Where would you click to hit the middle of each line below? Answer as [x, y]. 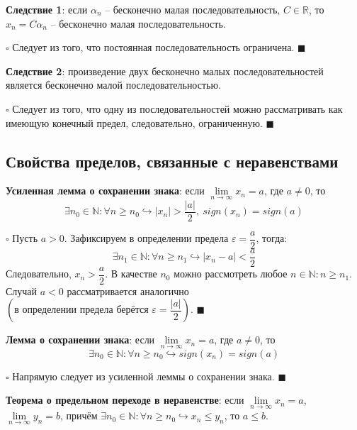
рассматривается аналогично [128, 291]
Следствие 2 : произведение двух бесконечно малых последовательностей [165, 71]
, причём [79, 415]
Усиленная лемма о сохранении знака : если [105, 191]
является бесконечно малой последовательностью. [113, 85]
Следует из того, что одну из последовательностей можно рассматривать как [177, 108]
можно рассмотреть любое [231, 274]
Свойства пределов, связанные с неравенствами [172, 161]
